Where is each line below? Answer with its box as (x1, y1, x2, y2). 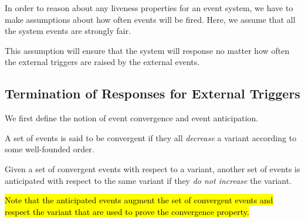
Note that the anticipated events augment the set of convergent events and (5, 194, 273, 206)
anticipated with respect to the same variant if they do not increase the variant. (5, 174, 292, 186)
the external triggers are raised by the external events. (5, 56, 200, 68)
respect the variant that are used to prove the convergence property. (5, 205, 249, 217)
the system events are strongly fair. (5, 25, 131, 37)
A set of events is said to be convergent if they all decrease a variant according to (5, 131, 297, 144)
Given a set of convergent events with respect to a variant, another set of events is (5, 162, 300, 175)
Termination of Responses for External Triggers (5, 84, 300, 103)
